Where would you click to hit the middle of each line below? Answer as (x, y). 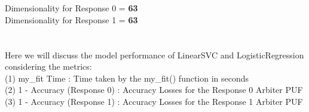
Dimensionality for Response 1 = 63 (71, 19)
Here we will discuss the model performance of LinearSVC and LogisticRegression (154, 55)
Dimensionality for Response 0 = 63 (71, 8)
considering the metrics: (48, 66)
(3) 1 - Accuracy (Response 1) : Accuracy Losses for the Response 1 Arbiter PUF (154, 101)
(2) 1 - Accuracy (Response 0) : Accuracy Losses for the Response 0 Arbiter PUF (154, 90)
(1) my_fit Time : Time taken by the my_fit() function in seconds (127, 78)
